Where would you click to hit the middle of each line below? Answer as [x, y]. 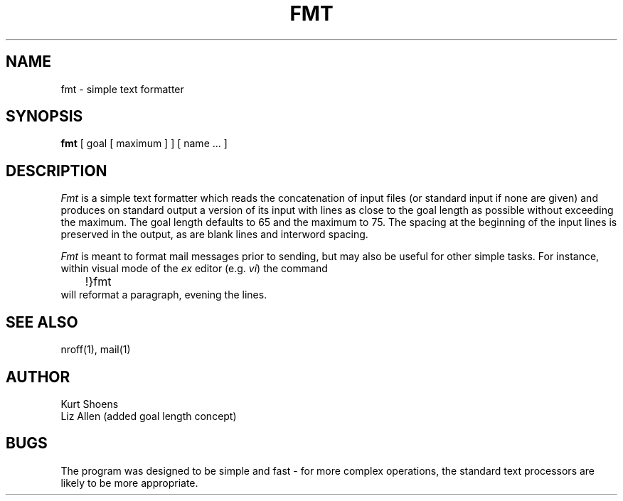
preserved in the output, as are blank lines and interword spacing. [214, 235]
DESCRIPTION [57, 171]
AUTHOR [38, 377]
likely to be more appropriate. [129, 483]
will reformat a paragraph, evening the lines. [164, 295]
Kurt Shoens [90, 404]
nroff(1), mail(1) [96, 350]
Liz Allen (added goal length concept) [149, 416]
